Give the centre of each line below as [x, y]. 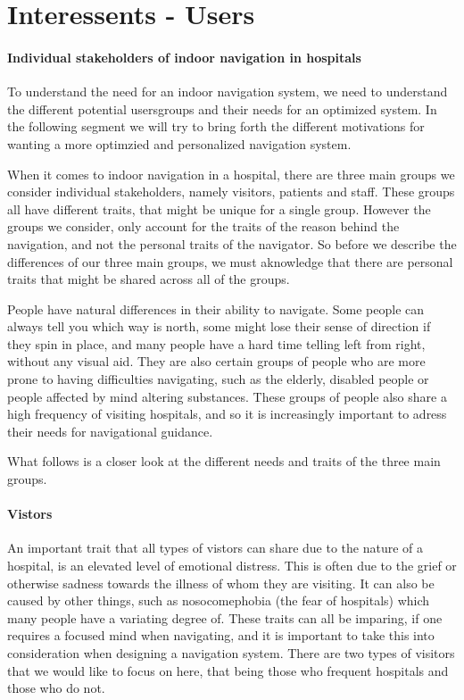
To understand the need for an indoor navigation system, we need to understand [228, 92]
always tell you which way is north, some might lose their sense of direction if [219, 326]
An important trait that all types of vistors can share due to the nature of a [215, 548]
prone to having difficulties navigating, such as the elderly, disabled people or [218, 379]
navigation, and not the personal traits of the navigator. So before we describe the [232, 243]
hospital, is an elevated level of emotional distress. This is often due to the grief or [232, 566]
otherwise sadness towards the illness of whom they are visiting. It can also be [221, 583]
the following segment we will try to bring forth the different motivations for [216, 126]
